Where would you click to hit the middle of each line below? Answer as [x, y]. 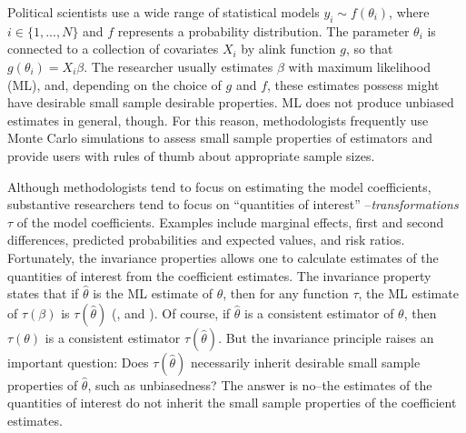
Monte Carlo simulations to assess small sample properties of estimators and [220, 138]
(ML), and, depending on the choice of [114, 84]
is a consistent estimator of [319, 312]
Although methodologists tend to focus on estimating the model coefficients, [219, 186]
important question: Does [78, 362]
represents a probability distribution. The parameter [263, 30]
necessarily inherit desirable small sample [306, 362]
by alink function [288, 49]
